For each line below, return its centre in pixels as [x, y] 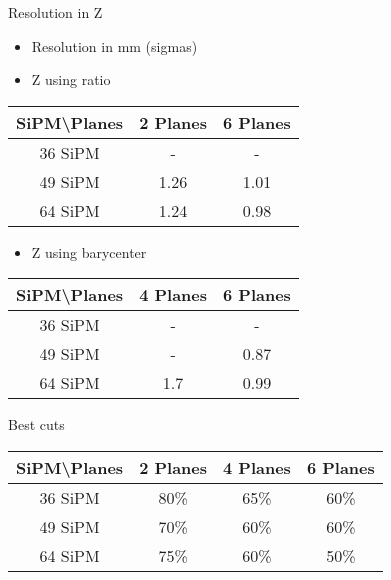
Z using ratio [71, 79]
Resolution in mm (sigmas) [114, 45]
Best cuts [36, 424]
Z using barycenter [89, 251]
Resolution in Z [55, 12]
